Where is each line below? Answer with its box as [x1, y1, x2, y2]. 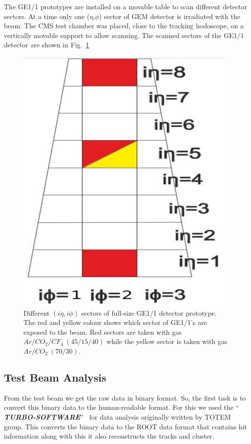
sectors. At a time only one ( [4, 11, 90, 21]
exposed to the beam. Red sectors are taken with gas [23, 326, 182, 337]
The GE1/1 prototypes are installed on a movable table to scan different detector [4, 1, 248, 11]
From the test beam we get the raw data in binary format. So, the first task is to [4, 392, 246, 403]
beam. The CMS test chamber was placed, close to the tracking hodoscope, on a [4, 20, 244, 31]
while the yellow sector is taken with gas [106, 336, 228, 346]
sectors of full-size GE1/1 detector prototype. [81, 307, 217, 318]
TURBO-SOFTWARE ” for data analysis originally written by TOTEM [4, 411, 231, 422]
